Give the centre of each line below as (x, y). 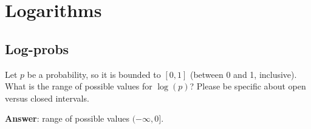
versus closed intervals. (47, 98)
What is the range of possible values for (79, 86)
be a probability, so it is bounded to (94, 74)
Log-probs (37, 48)
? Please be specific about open (248, 86)
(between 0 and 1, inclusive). (243, 74)
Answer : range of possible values (67, 118)
